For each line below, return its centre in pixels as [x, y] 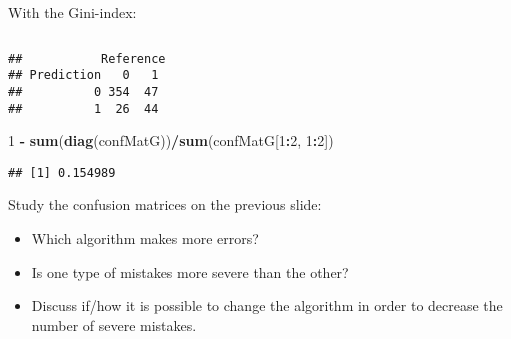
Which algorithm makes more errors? [145, 238]
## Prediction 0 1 [83, 75]
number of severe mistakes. [114, 324]
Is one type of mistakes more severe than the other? [190, 271]
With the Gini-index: [72, 12]
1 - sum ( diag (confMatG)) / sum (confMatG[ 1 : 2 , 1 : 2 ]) [171, 140]
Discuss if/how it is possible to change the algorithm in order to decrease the [267, 305]
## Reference [87, 58]
